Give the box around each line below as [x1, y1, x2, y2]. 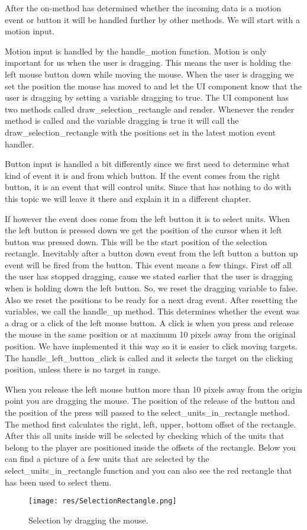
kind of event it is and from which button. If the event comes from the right [5, 169, 280, 181]
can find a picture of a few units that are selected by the [5, 452, 209, 465]
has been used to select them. [5, 476, 112, 488]
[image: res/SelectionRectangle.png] [28, 497, 177, 506]
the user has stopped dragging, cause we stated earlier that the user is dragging [5, 270, 293, 282]
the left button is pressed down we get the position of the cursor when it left [5, 224, 282, 236]
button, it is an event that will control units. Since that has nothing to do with [5, 181, 292, 193]
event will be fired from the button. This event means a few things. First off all [5, 258, 292, 271]
